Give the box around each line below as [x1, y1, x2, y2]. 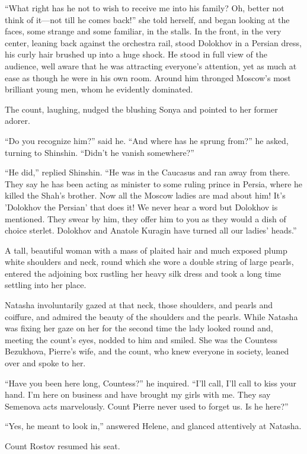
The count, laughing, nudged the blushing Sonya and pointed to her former [5, 103, 278, 115]
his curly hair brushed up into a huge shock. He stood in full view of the [5, 48, 268, 60]
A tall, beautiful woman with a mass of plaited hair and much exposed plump [5, 244, 287, 256]
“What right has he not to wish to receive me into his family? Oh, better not [5, 2, 284, 14]
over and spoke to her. [5, 357, 86, 369]
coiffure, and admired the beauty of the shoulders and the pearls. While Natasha [5, 310, 298, 322]
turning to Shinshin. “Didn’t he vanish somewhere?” [5, 146, 194, 158]
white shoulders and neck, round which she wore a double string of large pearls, [5, 255, 294, 268]
